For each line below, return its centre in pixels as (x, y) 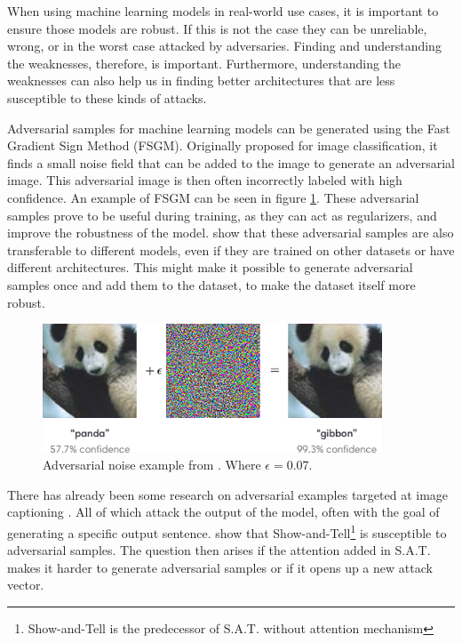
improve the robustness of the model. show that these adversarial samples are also (231, 233)
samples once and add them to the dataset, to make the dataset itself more (211, 284)
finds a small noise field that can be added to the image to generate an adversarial (231, 162)
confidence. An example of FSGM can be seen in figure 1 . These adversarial (213, 197)
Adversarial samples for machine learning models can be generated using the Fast (229, 128)
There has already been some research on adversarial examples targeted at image (228, 494)
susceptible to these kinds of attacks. (107, 97)
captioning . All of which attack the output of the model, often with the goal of (223, 512)
